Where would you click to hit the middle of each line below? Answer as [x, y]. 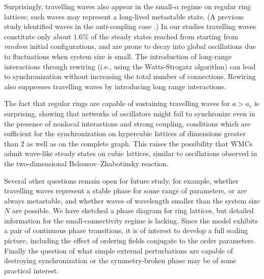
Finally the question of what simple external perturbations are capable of [119, 250]
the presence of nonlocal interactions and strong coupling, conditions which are [127, 123]
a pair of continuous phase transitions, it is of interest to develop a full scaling [126, 230]
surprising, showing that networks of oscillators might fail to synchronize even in [130, 113]
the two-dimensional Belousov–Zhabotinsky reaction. [86, 163]
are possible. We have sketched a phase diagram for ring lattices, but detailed [133, 210]
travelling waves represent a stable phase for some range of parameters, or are [125, 191]
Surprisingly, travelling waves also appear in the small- [89, 6]
